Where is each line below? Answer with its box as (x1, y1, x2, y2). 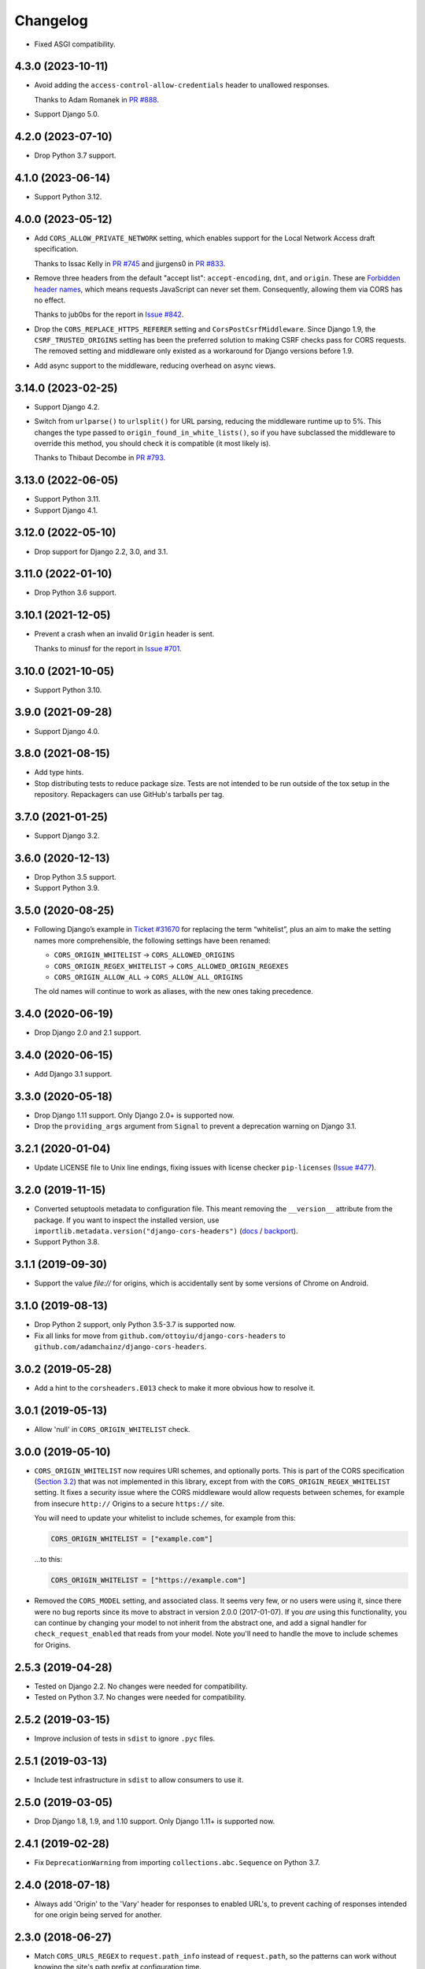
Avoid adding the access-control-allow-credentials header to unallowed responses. (34, 80, 330, 90)
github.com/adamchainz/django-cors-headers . (34, 1341, 207, 1351)
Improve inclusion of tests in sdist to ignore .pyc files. (34, 1734, 216, 1743)
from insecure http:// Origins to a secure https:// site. (34, 1499, 224, 1508)
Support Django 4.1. (34, 505, 98, 515)
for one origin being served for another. (34, 1910, 163, 1919)
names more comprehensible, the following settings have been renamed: (34, 936, 271, 945)
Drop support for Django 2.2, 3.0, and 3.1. (34, 547, 168, 556)
